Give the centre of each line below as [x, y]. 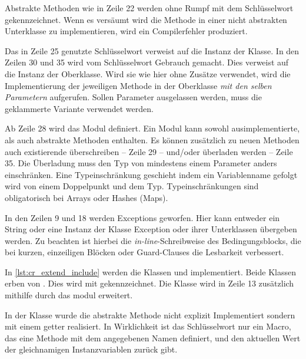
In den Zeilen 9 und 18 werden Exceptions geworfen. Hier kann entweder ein [142, 217]
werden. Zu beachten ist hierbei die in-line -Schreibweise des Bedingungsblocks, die [153, 240]
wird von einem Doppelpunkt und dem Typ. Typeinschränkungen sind [132, 186]
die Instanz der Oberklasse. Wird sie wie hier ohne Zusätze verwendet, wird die [148, 73]
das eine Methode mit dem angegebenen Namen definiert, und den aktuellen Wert [153, 337]
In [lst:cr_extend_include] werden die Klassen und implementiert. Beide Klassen [150, 271]
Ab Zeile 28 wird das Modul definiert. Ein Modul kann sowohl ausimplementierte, [152, 128]
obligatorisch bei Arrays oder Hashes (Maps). [87, 197]
